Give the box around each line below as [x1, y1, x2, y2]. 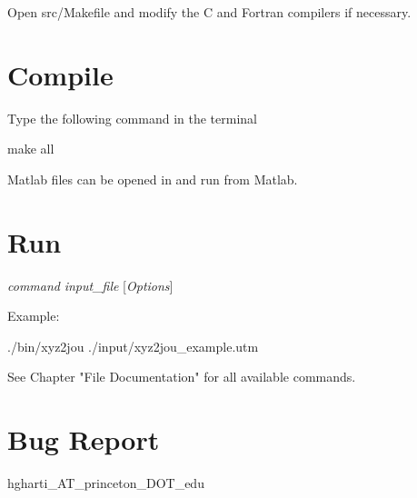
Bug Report [7, 421, 160, 458]
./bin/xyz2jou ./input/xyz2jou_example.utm [7, 336, 259, 355]
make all [7, 139, 55, 158]
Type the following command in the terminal [7, 108, 257, 127]
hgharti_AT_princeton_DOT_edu [7, 473, 204, 493]
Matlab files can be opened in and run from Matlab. [7, 169, 298, 188]
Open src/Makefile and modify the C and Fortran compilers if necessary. [7, 3, 412, 21]
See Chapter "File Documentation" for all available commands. [7, 367, 356, 386]
